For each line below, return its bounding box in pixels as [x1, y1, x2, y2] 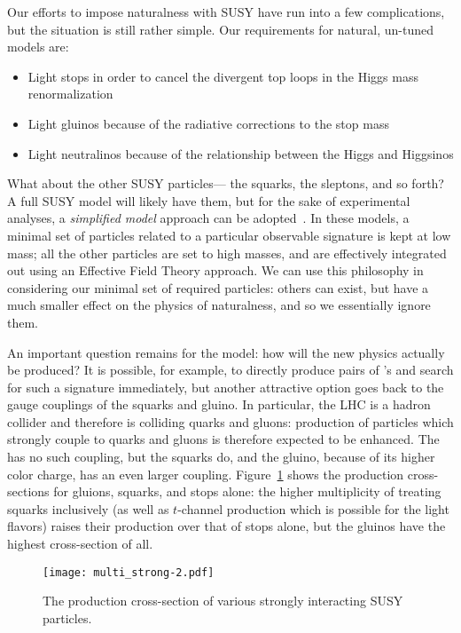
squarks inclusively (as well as [7, 499, 169, 518]
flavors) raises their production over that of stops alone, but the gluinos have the [7, 517, 446, 535]
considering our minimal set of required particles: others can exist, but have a [7, 278, 429, 297]
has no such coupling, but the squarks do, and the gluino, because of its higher [7, 447, 435, 466]
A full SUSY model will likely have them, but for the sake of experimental [7, 191, 410, 210]
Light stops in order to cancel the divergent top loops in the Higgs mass [27, 67, 418, 85]
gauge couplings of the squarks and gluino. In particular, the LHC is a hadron [7, 395, 431, 414]
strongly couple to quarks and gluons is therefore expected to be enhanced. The [7, 430, 440, 448]
